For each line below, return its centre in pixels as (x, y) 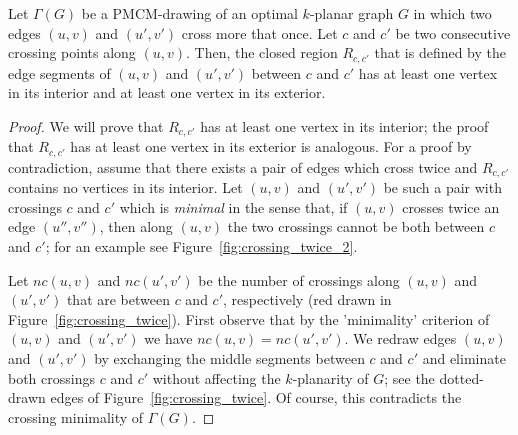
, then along (136, 226)
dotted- (461, 377)
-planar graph (351, 13)
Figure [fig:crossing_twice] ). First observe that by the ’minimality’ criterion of (249, 318)
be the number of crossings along (299, 279)
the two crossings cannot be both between (356, 226)
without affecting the (216, 377)
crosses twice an (451, 206)
